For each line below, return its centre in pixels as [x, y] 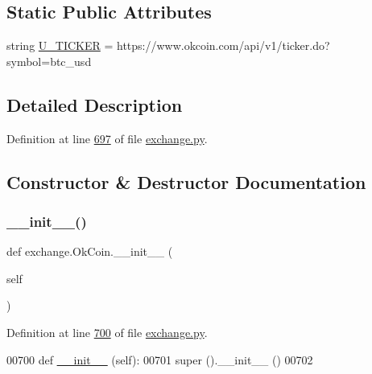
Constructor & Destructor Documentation [186, 181]
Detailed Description [95, 104]
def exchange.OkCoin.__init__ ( [90, 251]
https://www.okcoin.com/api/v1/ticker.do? [223, 45]
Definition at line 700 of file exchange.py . [107, 332]
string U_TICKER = [60, 45]
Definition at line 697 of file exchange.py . [107, 138]
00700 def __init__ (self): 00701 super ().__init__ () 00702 [160, 359]
